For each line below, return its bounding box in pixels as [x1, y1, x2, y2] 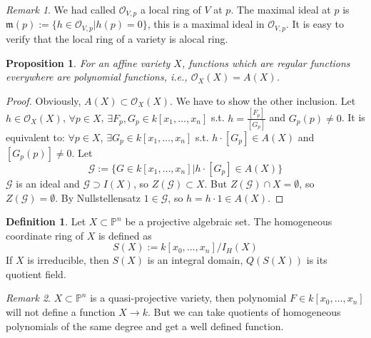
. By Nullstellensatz [55, 190, 141, 205]
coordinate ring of [6, 227, 83, 242]
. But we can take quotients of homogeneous [147, 304, 341, 319]
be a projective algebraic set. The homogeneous [125, 214, 332, 229]
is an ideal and [16, 175, 80, 190]
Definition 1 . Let [6, 214, 86, 229]
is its [306, 252, 327, 267]
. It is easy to [285, 16, 344, 31]
